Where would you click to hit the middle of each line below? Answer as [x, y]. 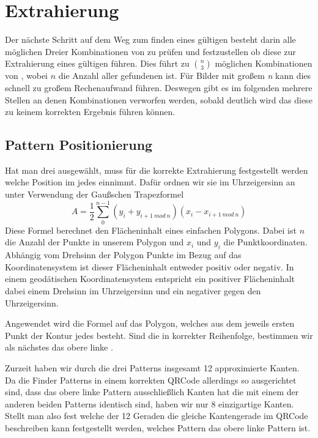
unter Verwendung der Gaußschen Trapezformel [94, 194]
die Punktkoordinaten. [265, 242]
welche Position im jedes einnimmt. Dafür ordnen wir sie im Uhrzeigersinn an [150, 182]
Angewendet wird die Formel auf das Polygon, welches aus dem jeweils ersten [150, 323]
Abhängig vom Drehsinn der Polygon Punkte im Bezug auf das [123, 255]
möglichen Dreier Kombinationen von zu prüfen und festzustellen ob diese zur [150, 51]
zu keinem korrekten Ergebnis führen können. [90, 112]
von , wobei [26, 76]
